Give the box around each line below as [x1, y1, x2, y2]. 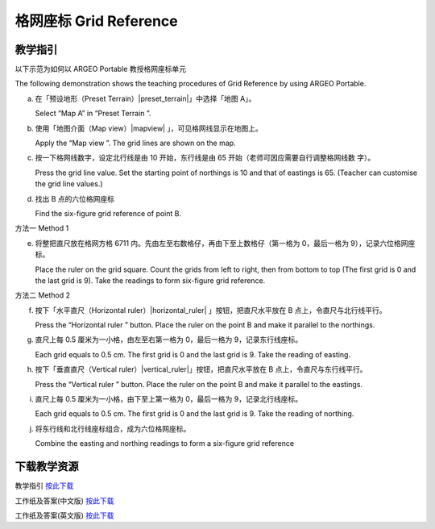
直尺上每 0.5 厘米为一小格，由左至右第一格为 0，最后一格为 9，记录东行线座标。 [35, 335, 302, 344]
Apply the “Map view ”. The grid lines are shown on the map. [35, 138, 237, 148]
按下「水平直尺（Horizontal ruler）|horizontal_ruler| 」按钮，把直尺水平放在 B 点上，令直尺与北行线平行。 [35, 305, 387, 314]
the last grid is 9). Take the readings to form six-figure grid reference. [35, 275, 266, 285]
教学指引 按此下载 [14, 481, 74, 491]
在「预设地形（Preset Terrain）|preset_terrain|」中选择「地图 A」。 [35, 94, 256, 103]
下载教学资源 [14, 460, 79, 473]
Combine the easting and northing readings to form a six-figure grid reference [35, 439, 294, 448]
